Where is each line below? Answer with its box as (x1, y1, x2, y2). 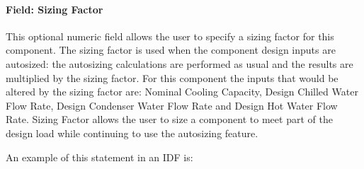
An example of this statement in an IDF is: (6, 149, 193, 164)
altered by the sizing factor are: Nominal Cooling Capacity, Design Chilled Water (6, 84, 358, 99)
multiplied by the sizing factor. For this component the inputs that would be (6, 70, 339, 85)
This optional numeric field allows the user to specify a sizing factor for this (6, 28, 334, 43)
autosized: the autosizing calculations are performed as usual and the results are (6, 56, 353, 71)
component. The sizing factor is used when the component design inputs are (6, 42, 336, 57)
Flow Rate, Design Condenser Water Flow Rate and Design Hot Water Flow (6, 98, 338, 112)
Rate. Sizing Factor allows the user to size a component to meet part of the (6, 112, 333, 127)
